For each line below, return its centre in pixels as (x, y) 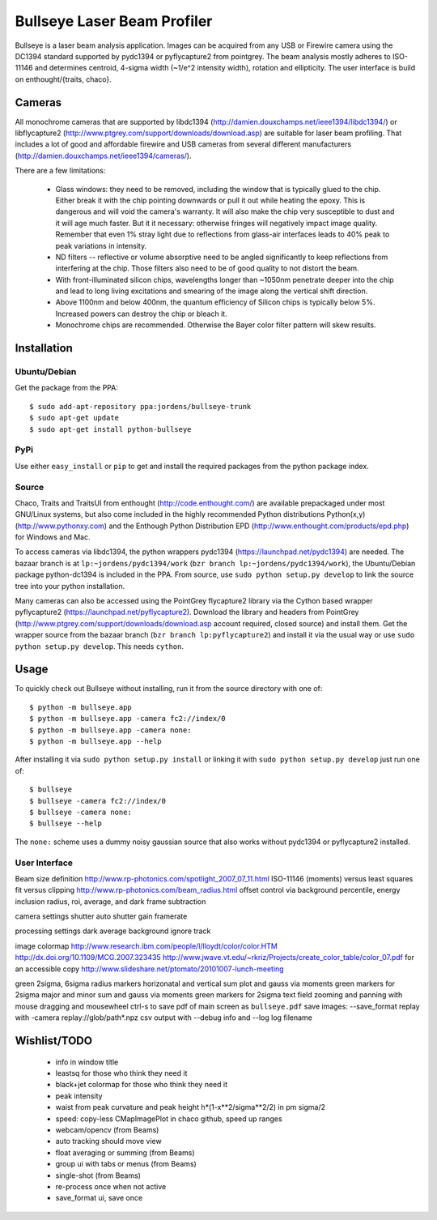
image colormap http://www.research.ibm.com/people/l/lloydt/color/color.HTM (146, 946)
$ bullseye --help (66, 823)
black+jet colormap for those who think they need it (142, 1085)
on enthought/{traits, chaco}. (64, 79)
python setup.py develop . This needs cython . (99, 646)
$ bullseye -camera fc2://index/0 (98, 801)
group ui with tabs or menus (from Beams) (126, 1164)
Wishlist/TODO (54, 1041)
